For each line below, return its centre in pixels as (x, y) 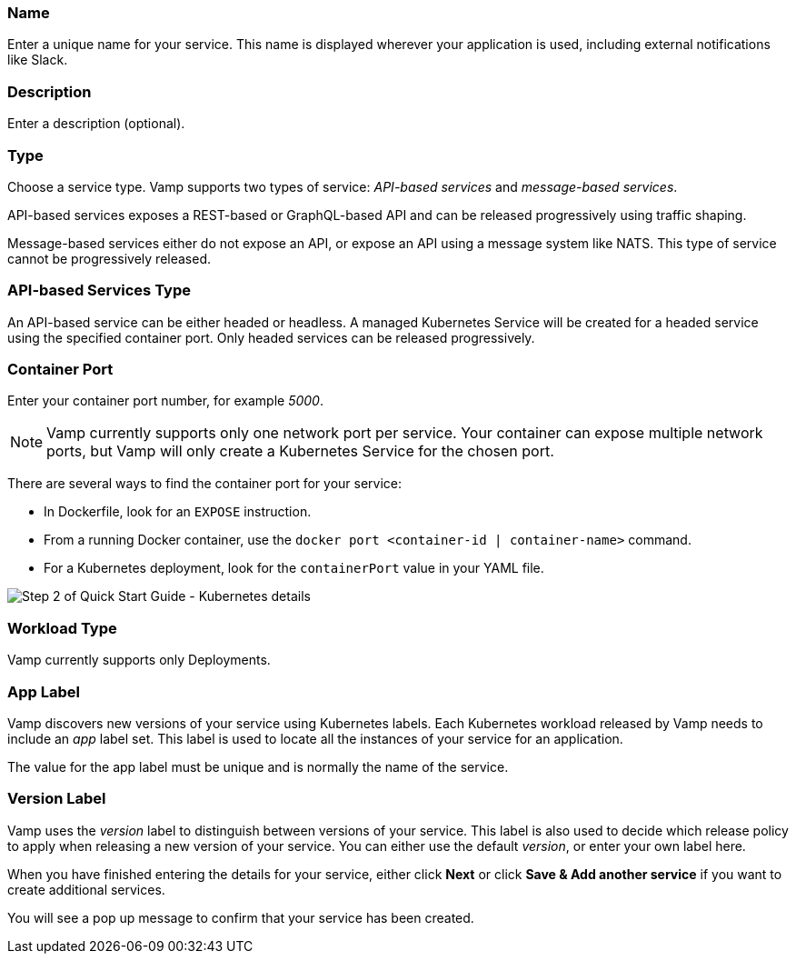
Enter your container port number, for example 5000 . (165, 401)
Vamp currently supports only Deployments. (139, 660)
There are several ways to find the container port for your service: (205, 484)
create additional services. (86, 889)
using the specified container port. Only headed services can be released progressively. (271, 337)
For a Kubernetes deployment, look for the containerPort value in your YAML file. (294, 568)
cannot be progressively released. (109, 258)
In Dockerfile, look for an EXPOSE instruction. (178, 512)
